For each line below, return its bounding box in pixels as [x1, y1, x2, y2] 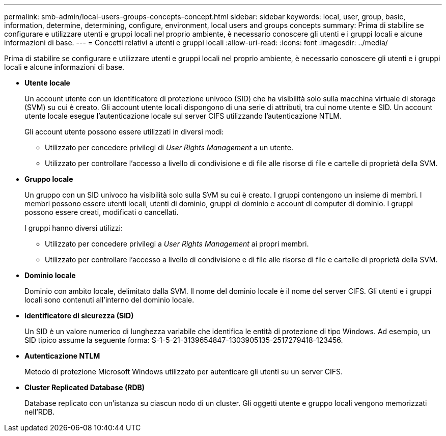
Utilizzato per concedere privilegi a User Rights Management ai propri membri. [45, 239, 309, 248]
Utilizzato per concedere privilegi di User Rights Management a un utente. [45, 143, 294, 152]
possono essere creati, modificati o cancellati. [24, 208, 179, 216]
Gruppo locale [24, 175, 73, 183]
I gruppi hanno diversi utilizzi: [24, 224, 123, 232]
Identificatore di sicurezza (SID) [24, 311, 134, 320]
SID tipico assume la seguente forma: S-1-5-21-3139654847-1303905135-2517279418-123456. [24, 336, 343, 344]
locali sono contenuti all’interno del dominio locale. [24, 295, 194, 304]
